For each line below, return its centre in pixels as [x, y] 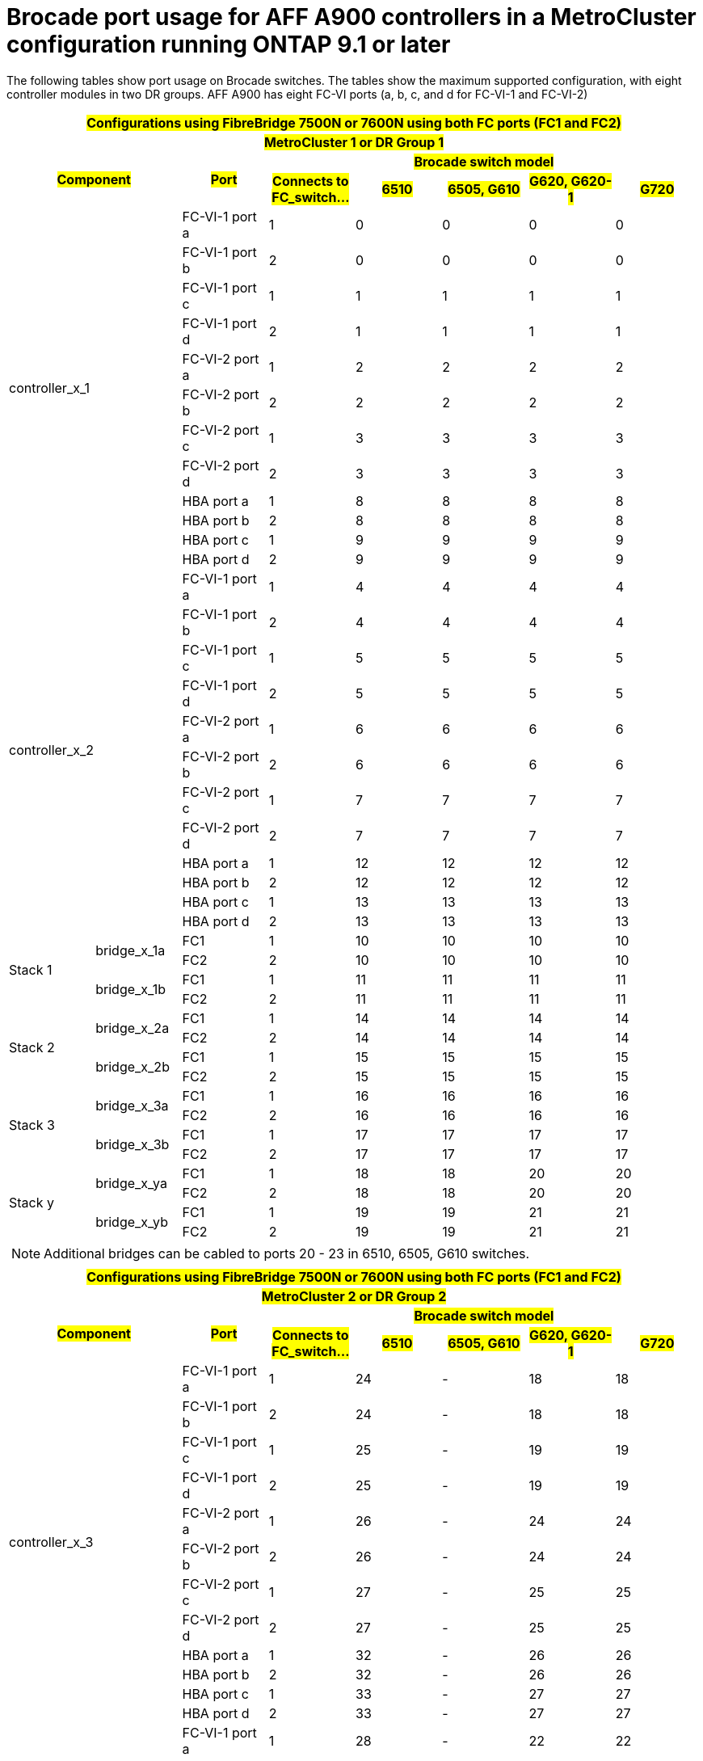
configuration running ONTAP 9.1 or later [229, 44]
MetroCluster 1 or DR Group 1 [354, 142]
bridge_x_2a [133, 1028]
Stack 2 [32, 1047]
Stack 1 [31, 969]
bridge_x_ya [131, 1183]
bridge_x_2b [133, 1066]
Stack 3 [32, 1125]
